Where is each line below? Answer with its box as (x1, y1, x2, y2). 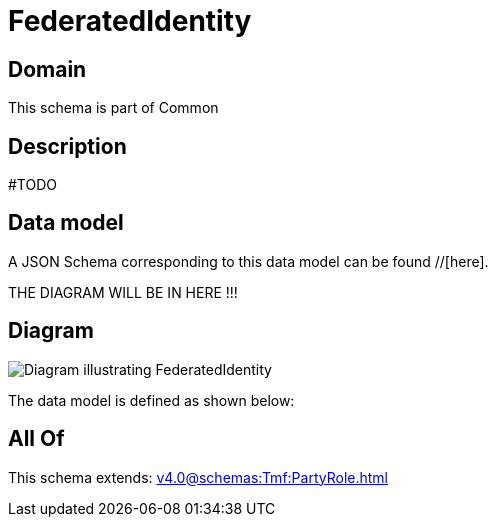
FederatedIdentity (8, 4, 252, 38)
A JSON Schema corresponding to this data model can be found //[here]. (8, 252, 489, 270)
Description (8, 133, 127, 159)
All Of (8, 426, 65, 452)
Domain (8, 56, 87, 82)
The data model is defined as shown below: (8, 391, 295, 409)
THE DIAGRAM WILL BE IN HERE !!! (8, 283, 238, 301)
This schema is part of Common (8, 99, 219, 117)
